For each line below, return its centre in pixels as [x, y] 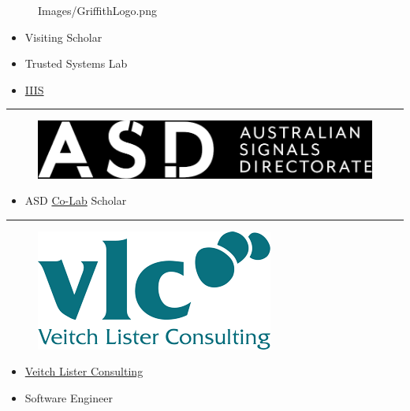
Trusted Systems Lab [76, 63]
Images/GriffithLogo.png [97, 10]
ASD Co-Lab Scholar [76, 200]
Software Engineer [69, 398]
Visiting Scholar [63, 37]
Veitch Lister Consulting [84, 371]
